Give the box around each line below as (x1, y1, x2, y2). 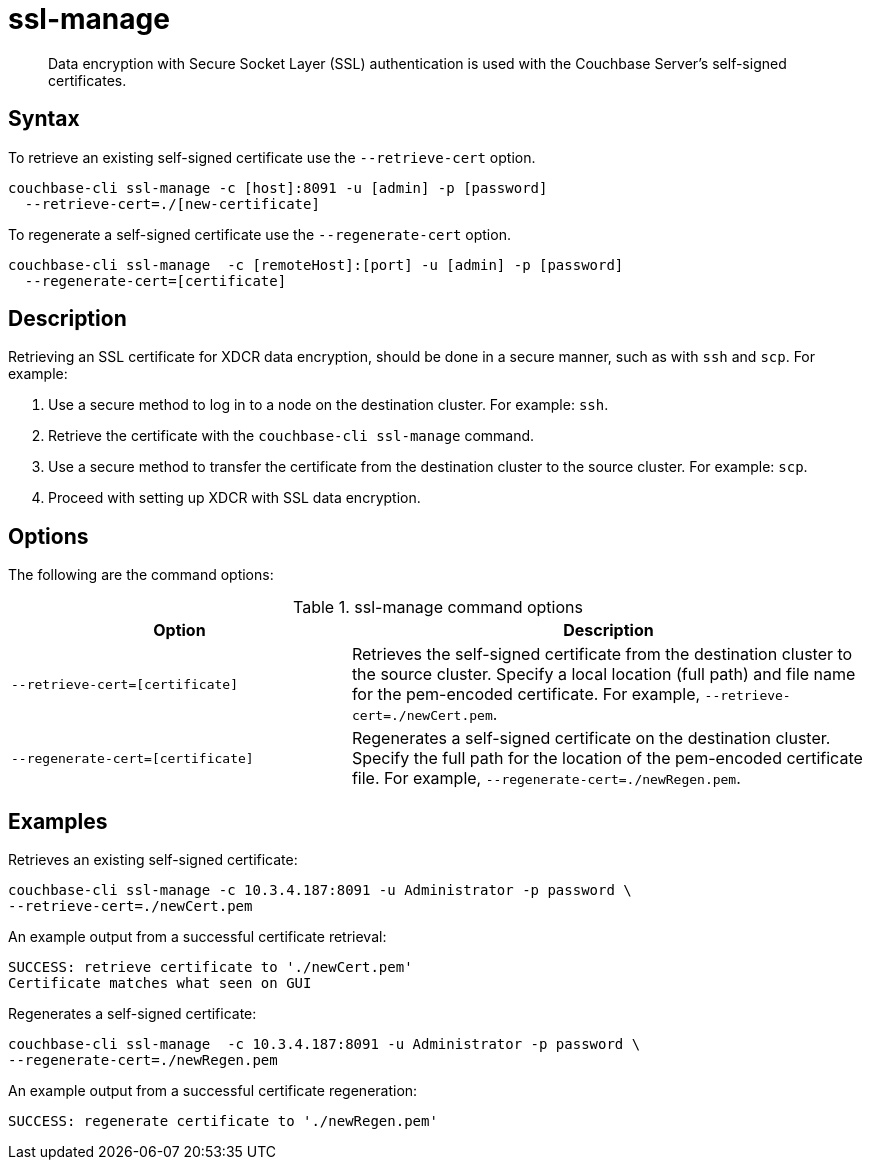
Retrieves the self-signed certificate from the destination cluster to (351, 644, 853, 665)
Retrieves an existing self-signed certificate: (8, 851, 298, 869)
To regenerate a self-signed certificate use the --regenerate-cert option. (8, 225, 511, 243)
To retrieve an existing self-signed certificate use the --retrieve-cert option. (8, 148, 536, 166)
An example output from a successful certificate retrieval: (8, 928, 387, 946)
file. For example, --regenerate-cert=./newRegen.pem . (351, 768, 741, 789)
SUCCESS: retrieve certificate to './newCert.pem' (8, 959, 413, 976)
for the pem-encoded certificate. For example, (351, 684, 701, 705)
